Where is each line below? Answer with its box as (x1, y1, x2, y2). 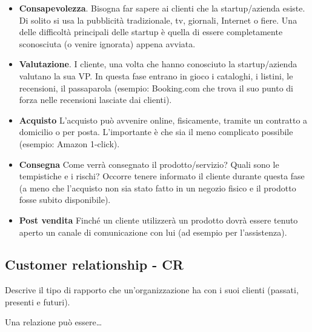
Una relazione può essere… (5, 316, 102, 328)
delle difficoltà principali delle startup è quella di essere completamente (19, 25, 283, 38)
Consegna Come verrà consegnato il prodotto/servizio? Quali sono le (19, 158, 279, 170)
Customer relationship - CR (5, 255, 184, 274)
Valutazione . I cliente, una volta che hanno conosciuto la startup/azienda (19, 58, 297, 70)
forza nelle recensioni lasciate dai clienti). (19, 93, 172, 106)
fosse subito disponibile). (19, 193, 111, 206)
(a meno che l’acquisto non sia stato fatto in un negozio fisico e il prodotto (19, 181, 296, 194)
